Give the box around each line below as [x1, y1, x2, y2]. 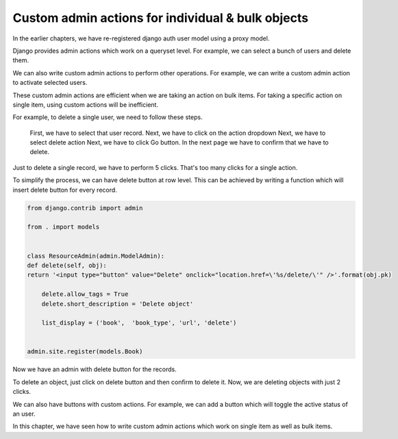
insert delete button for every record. [12, 186, 118, 194]
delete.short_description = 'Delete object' [41, 300, 194, 308]
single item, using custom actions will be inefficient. [12, 100, 159, 109]
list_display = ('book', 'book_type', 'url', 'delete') [41, 319, 237, 327]
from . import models [27, 223, 100, 231]
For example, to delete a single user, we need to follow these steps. [12, 113, 203, 121]
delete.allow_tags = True [41, 290, 129, 298]
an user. [12, 410, 36, 418]
